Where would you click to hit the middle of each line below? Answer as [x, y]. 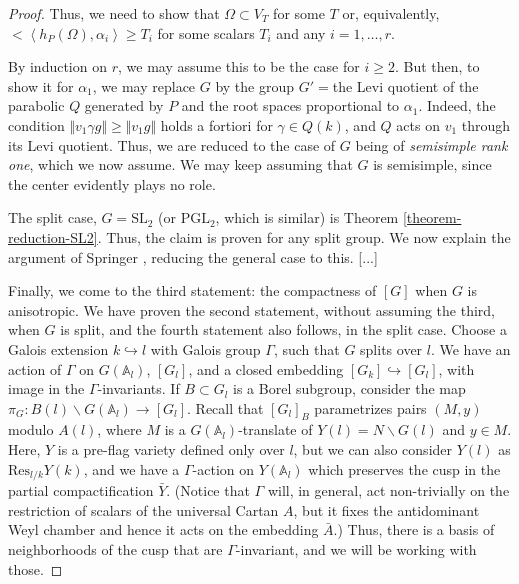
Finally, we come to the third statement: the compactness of [192, 290]
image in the [46, 388]
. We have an [470, 348]
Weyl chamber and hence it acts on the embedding [163, 529]
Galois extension [58, 348]
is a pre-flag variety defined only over [171, 449]
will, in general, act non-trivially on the [388, 490]
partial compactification [81, 490]
